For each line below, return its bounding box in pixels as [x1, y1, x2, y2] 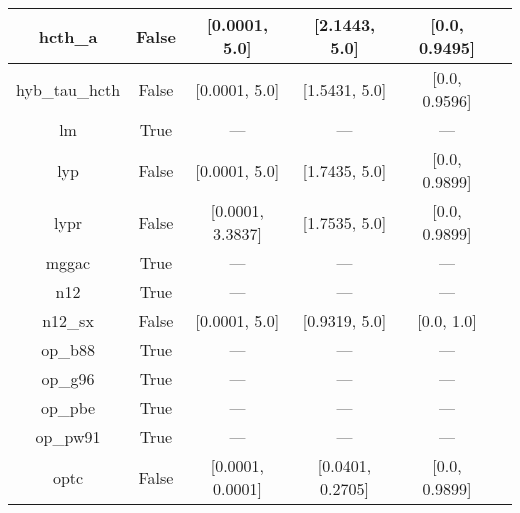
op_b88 [41, 338, 95, 361]
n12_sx [42, 309, 94, 332]
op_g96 [41, 367, 95, 390]
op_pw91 [35, 425, 101, 448]
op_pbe [40, 396, 96, 419]
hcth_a [38, 24, 98, 48]
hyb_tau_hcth [16, 77, 121, 101]
